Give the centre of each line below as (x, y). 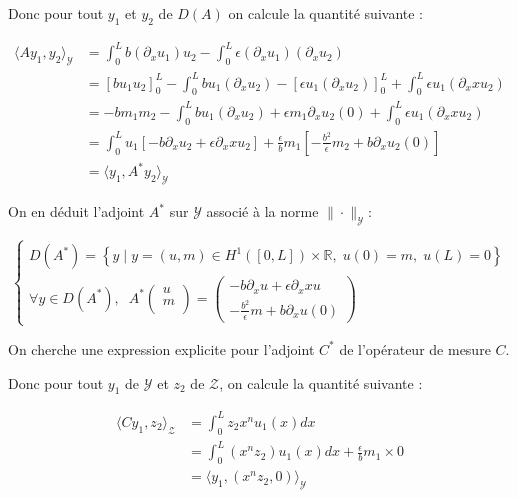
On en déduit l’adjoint (76, 211)
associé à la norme (262, 211)
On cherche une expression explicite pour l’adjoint (161, 348)
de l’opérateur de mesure (415, 348)
